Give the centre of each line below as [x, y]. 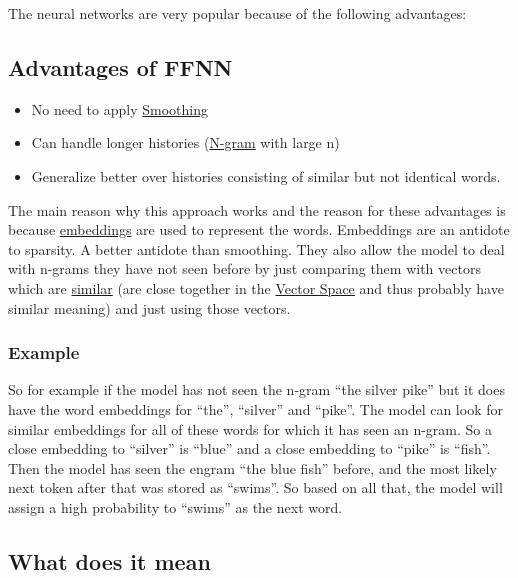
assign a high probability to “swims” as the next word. [175, 506]
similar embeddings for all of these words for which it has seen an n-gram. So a [250, 428]
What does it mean [109, 560]
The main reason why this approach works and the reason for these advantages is [257, 209]
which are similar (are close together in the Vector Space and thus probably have [256, 287]
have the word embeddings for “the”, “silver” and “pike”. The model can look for [255, 408]
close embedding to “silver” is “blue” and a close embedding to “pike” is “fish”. [249, 448]
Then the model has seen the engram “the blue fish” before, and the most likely [252, 467]
